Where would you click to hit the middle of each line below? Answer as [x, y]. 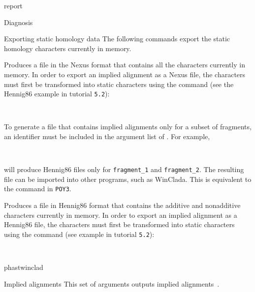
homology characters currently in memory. [68, 48]
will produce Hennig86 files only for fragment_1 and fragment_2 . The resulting [124, 169]
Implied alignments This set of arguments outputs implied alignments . [112, 283]
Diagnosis [18, 22]
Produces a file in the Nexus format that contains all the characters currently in [125, 65]
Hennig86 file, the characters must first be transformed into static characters [119, 224]
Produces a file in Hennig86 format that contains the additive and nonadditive [122, 205]
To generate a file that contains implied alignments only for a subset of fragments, [128, 127]
